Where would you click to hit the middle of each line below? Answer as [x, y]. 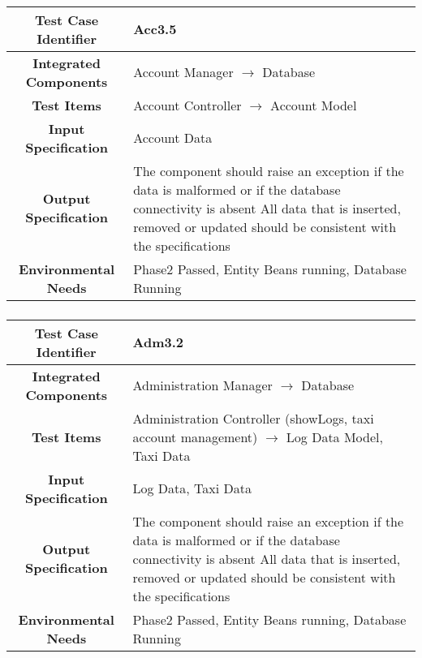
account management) [195, 437]
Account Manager [183, 72]
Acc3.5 [155, 29]
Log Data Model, [334, 437]
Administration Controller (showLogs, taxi [253, 418]
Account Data [173, 138]
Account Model [314, 105]
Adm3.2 [158, 342]
